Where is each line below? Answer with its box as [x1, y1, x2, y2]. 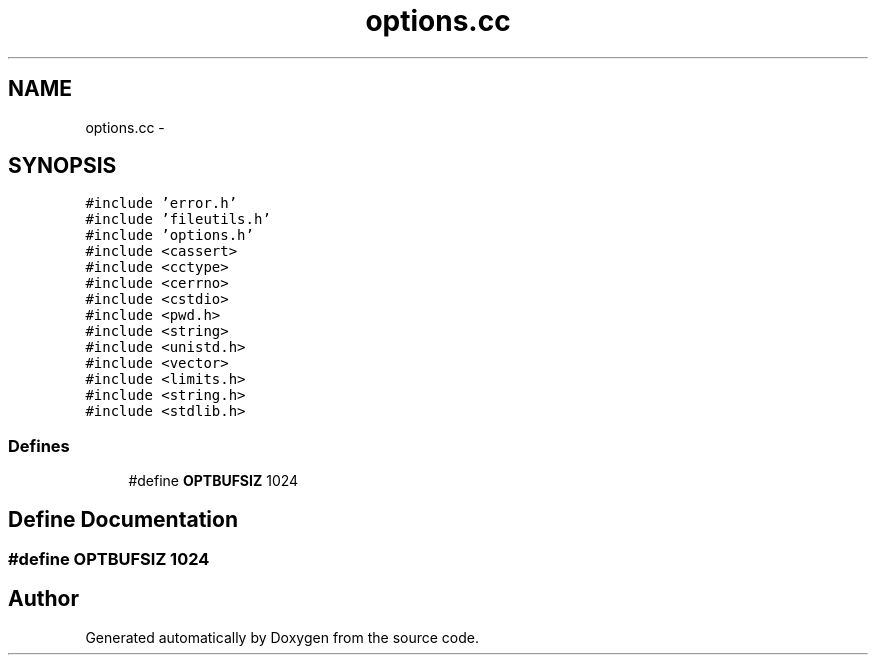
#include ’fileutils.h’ [85, 211, 271, 228]
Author [8, 586, 79, 612]
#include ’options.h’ [85, 227, 254, 244]
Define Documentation [8, 506, 238, 532]
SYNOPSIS [8, 153, 117, 179]
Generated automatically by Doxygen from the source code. [85, 628, 480, 646]
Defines [8, 435, 70, 456]
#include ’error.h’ [85, 195, 238, 212]
